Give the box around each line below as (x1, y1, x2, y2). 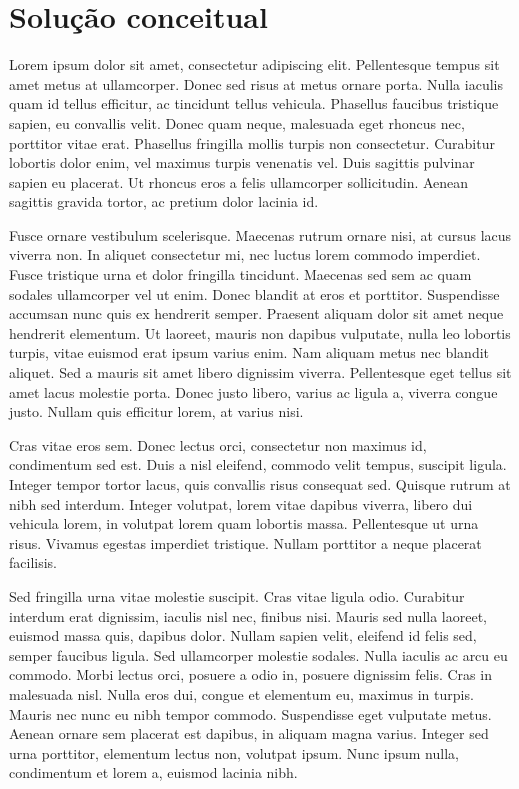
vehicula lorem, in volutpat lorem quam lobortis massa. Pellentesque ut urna (9, 513, 479, 534)
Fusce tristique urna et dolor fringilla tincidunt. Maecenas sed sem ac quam (9, 264, 472, 285)
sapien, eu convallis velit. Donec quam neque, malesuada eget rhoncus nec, (9, 112, 465, 133)
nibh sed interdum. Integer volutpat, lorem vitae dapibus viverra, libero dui (9, 493, 473, 514)
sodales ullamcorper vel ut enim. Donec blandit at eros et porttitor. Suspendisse (9, 283, 500, 304)
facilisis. (9, 552, 57, 573)
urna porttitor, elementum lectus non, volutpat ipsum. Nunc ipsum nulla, (9, 742, 459, 763)
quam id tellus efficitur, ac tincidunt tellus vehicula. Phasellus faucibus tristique (9, 93, 499, 114)
